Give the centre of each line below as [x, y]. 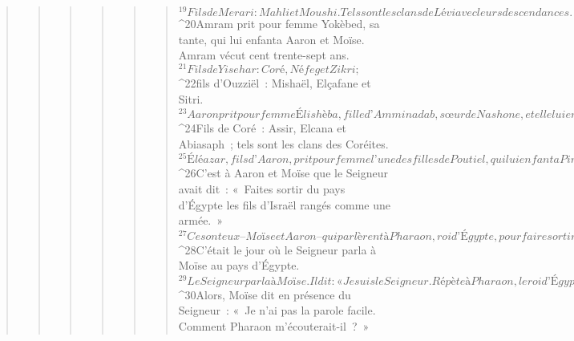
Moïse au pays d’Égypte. [239, 265]
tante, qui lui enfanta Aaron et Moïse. [271, 39]
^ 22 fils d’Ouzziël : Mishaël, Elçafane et [275, 82]
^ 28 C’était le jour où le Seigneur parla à [277, 249]
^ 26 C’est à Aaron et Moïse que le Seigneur [283, 173]
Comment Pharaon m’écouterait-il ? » [274, 326]
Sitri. [191, 98]
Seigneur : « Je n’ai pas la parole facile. [277, 310]
